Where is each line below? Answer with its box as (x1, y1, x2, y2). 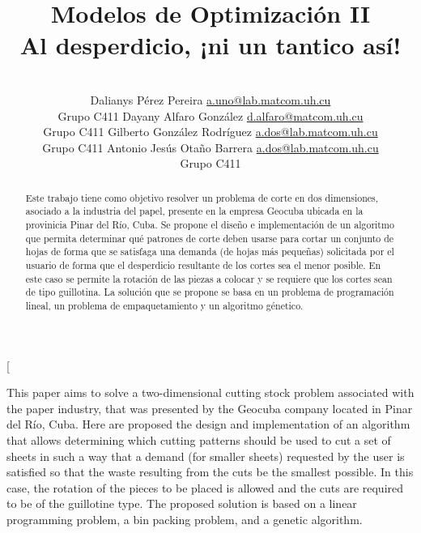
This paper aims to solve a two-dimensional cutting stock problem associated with (6, 384, 415, 401)
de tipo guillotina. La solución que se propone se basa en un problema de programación (25, 285, 394, 299)
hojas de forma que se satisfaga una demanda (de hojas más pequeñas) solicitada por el (25, 245, 394, 258)
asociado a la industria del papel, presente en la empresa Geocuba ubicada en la (25, 204, 364, 218)
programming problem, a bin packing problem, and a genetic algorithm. (6, 510, 363, 527)
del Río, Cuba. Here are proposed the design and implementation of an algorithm (6, 416, 410, 433)
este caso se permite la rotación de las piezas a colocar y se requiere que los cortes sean (25, 271, 393, 285)
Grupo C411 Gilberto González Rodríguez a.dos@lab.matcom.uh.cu (43, 123, 378, 140)
